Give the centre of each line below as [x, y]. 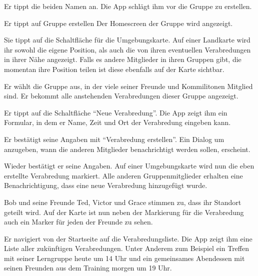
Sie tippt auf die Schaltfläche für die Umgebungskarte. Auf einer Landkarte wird [127, 40]
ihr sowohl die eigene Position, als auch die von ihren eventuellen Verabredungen [127, 49]
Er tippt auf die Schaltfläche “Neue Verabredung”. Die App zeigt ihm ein [116, 112]
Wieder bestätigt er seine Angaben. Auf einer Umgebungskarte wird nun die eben [129, 166]
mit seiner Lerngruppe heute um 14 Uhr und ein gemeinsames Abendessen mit [124, 258]
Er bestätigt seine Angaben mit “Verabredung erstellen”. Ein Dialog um [114, 139]
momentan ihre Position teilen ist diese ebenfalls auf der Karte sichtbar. [114, 69]
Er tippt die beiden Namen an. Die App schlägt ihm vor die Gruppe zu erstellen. [128, 6]
